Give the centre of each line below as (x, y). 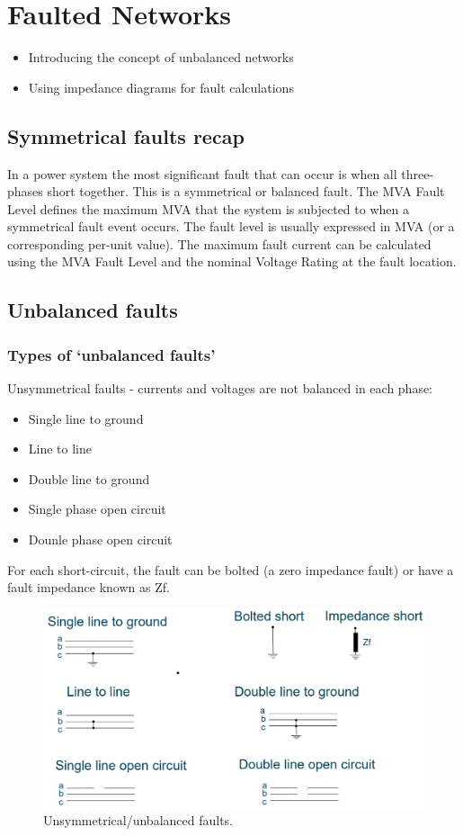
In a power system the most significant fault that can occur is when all (202, 173)
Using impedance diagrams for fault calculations (161, 87)
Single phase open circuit (97, 509)
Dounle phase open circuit (100, 539)
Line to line (60, 449)
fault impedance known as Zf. (89, 587)
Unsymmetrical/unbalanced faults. (138, 820)
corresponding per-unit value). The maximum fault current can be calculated (219, 243)
